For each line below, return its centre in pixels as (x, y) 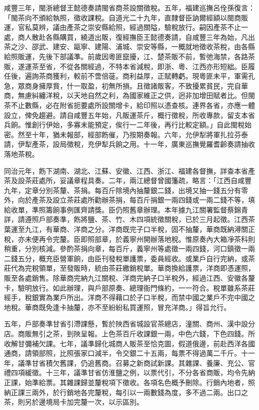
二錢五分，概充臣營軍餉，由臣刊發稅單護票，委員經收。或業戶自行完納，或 (126, 258)
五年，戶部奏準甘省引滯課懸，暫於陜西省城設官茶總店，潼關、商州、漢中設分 (129, 324)
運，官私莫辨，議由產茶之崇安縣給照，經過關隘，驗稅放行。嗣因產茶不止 (123, 27)
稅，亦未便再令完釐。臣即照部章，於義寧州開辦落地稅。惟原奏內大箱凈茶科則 (129, 239)
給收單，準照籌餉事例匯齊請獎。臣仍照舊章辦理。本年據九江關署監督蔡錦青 (126, 209)
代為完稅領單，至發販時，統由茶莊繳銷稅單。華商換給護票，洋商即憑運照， (133, 268)
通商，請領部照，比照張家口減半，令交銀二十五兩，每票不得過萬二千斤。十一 (129, 353)
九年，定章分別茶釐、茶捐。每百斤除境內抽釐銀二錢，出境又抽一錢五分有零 (126, 190)
